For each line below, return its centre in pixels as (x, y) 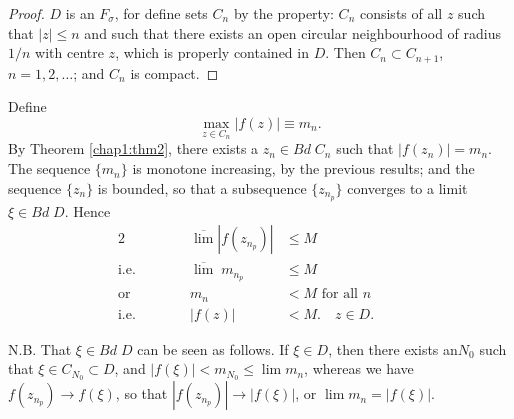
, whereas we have (359, 368)
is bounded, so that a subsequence (202, 187)
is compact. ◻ (174, 72)
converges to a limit (407, 187)
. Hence (87, 210)
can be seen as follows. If (213, 348)
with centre (69, 52)
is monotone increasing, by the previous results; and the (303, 168)
